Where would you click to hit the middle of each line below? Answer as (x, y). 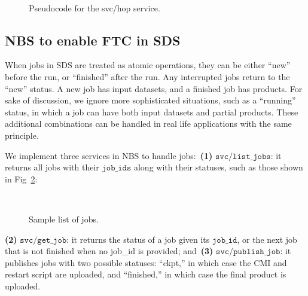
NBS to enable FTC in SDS (93, 40)
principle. (22, 135)
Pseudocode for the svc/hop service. (94, 7)
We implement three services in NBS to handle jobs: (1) (109, 155)
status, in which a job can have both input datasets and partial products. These (152, 112)
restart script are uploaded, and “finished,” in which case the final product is (146, 274)
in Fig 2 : (21, 178)
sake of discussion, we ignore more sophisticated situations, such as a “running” (150, 100)
